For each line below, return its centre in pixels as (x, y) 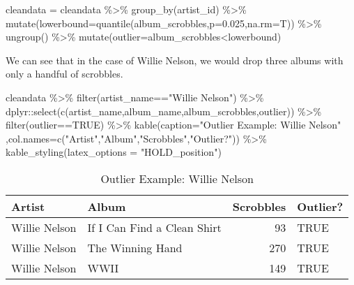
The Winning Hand (135, 247)
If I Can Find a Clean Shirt (154, 227)
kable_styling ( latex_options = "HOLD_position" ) (114, 152)
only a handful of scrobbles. (64, 74)
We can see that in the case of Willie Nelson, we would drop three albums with (175, 60)
